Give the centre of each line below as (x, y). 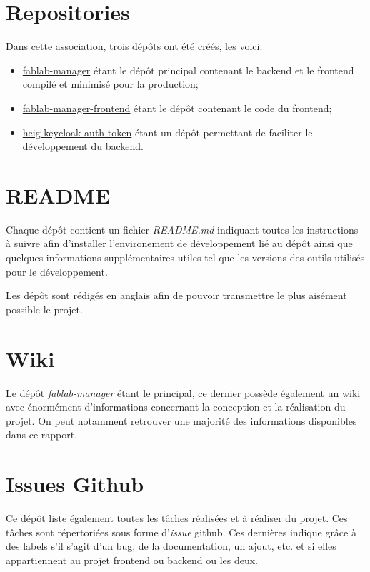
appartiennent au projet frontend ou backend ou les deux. (132, 560)
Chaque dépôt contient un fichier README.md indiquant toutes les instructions (182, 229)
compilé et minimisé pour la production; (110, 84)
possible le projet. (44, 309)
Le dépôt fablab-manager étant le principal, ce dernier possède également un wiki (183, 392)
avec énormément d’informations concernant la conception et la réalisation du (176, 407)
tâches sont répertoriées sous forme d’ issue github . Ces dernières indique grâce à (181, 532)
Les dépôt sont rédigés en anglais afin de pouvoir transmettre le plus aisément (176, 295)
